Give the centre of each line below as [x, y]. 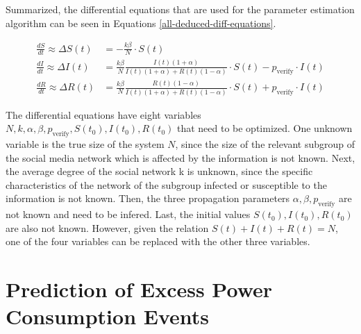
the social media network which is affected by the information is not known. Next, [180, 157]
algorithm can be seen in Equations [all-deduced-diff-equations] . [141, 23]
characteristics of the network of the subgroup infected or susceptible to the [166, 184]
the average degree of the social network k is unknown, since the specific [159, 171]
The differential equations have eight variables [103, 114]
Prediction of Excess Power [139, 289]
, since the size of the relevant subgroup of [265, 144]
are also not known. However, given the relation [107, 227]
